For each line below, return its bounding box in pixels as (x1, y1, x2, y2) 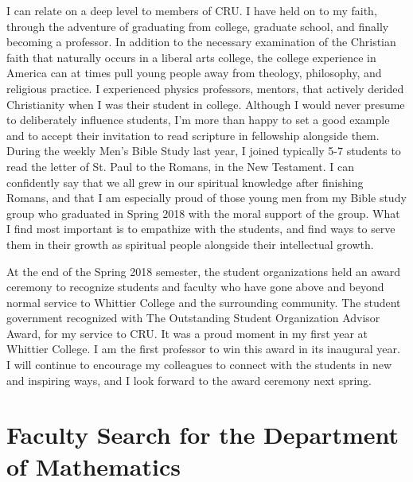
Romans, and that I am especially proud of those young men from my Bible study (6, 189, 407, 206)
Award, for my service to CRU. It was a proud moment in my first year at (6, 325, 368, 341)
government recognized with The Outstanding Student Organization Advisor (6, 309, 380, 326)
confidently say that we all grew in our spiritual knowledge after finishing (6, 173, 364, 190)
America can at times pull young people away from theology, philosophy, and (6, 64, 382, 81)
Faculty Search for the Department (6, 418, 399, 451)
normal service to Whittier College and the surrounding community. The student (6, 293, 401, 310)
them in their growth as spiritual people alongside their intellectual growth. (6, 235, 374, 252)
